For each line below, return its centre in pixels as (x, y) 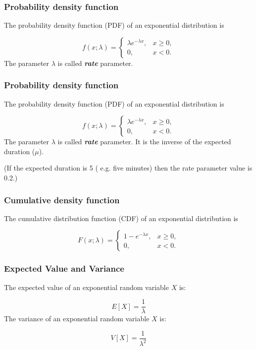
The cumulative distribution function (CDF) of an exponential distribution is (121, 218)
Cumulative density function (62, 200)
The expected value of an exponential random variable (86, 287)
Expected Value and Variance (64, 268)
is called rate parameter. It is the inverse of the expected (144, 142)
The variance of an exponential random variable (77, 319)
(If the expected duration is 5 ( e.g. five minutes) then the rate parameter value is (128, 168)
